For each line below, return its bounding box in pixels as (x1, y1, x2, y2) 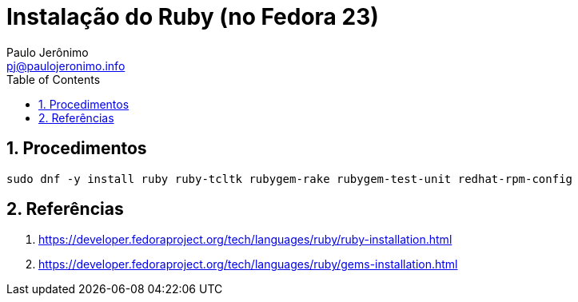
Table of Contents (6, 72, 101, 86)
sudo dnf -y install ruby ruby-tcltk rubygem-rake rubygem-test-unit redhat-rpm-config (6, 172, 573, 185)
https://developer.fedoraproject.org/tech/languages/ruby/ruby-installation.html (38, 232, 452, 247)
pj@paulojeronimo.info (6, 58, 126, 73)
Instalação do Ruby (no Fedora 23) (6, 3, 379, 30)
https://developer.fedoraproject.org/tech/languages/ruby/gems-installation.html (38, 257, 458, 272)
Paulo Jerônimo (6, 45, 89, 59)
